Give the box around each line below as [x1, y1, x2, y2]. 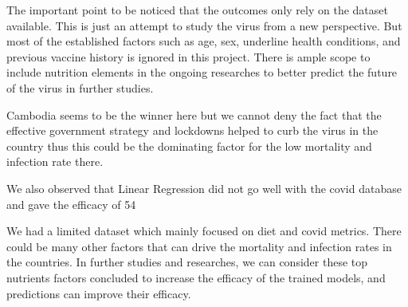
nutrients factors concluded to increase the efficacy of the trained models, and [6, 269, 386, 285]
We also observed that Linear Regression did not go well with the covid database [6, 179, 402, 196]
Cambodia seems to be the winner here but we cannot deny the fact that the [6, 106, 382, 123]
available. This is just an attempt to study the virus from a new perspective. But [6, 17, 402, 33]
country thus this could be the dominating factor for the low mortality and [6, 137, 372, 154]
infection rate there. [6, 153, 104, 170]
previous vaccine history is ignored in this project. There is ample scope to [6, 48, 371, 65]
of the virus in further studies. [6, 79, 154, 96]
